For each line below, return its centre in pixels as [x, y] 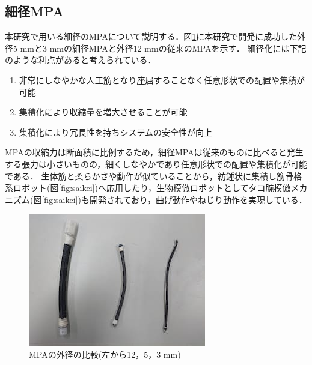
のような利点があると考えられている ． [81, 60]
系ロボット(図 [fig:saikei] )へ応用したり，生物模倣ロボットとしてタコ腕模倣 [148, 188]
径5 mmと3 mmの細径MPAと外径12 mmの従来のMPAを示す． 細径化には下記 [156, 48]
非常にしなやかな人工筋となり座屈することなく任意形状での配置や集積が [162, 80]
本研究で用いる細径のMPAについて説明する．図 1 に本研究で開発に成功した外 [155, 36]
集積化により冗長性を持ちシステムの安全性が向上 [116, 132]
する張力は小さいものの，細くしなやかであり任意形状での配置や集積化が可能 [156, 164]
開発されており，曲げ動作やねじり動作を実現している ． [198, 199]
